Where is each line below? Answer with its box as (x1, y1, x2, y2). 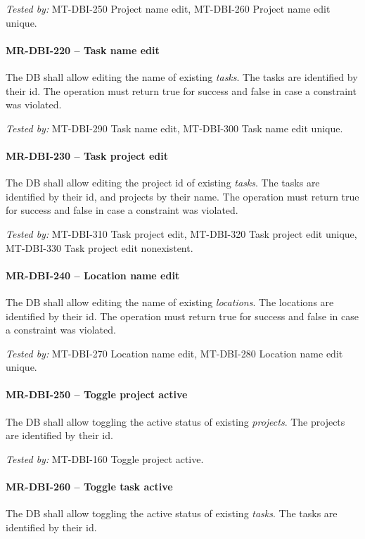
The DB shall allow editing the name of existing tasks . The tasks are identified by (6, 69, 358, 84)
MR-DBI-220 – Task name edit (6, 42, 160, 57)
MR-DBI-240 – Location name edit (6, 267, 180, 282)
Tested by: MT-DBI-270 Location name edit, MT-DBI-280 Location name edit (6, 345, 343, 360)
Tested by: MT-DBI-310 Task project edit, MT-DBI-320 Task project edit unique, (6, 226, 357, 241)
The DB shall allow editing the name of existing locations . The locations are (6, 294, 334, 309)
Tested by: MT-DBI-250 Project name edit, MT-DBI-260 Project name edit (6, 1, 331, 15)
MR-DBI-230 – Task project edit (6, 148, 169, 163)
